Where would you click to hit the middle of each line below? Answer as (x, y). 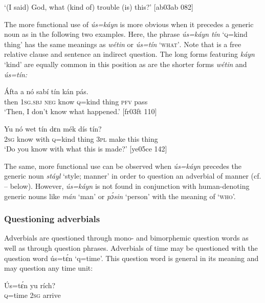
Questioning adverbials (52, 219)
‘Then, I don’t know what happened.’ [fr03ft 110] (81, 111)
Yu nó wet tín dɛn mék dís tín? (53, 128)
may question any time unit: (49, 268)
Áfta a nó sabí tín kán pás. (46, 91)
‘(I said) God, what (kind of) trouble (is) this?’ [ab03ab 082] (99, 7)
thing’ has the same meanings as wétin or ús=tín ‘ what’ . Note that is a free (123, 44)
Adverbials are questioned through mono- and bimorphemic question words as (126, 238)
